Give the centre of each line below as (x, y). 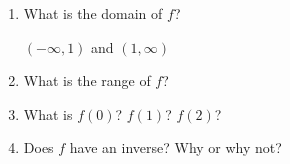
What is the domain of (93, 13)
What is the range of (87, 80)
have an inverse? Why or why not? (175, 147)
